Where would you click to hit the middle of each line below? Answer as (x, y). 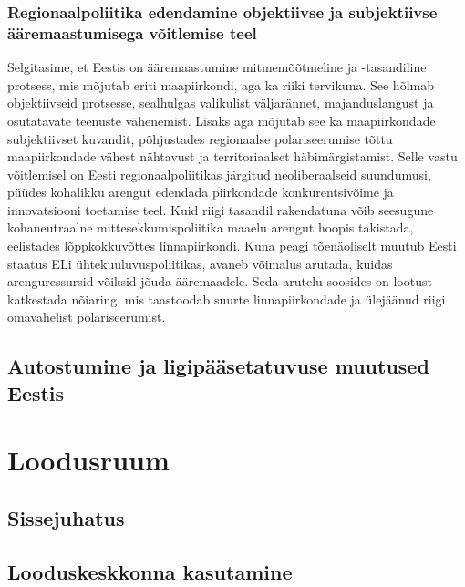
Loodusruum (88, 460)
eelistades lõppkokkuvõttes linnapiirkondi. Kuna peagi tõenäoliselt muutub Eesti (232, 246)
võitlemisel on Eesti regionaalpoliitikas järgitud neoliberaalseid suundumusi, (219, 174)
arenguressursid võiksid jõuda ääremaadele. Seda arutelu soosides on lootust (220, 281)
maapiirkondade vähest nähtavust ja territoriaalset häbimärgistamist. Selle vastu (232, 156)
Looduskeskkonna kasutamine (150, 571)
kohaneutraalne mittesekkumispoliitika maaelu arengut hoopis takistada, (211, 227)
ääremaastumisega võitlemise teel (132, 32)
